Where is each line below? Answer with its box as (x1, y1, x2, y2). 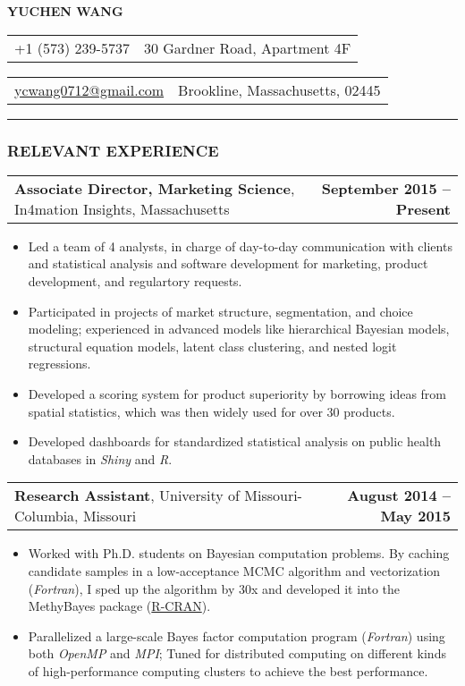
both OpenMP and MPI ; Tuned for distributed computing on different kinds (28, 644, 446, 663)
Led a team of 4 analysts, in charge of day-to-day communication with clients (28, 236, 452, 255)
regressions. (28, 354, 91, 373)
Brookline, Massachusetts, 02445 (178, 79, 381, 100)
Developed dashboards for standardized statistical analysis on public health (28, 432, 442, 451)
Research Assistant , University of (14, 485, 240, 506)
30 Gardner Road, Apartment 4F (143, 37, 351, 58)
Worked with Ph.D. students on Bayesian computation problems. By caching (28, 544, 450, 563)
